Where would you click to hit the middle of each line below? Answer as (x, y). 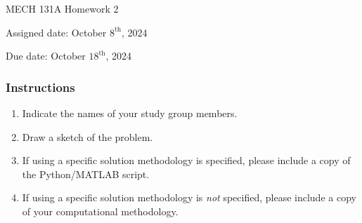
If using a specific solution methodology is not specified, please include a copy (189, 197)
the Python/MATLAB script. (86, 174)
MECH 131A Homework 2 (62, 8)
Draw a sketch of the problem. (88, 136)
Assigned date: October (56, 32)
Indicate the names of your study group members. (130, 113)
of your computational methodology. (100, 211)
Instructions (40, 87)
